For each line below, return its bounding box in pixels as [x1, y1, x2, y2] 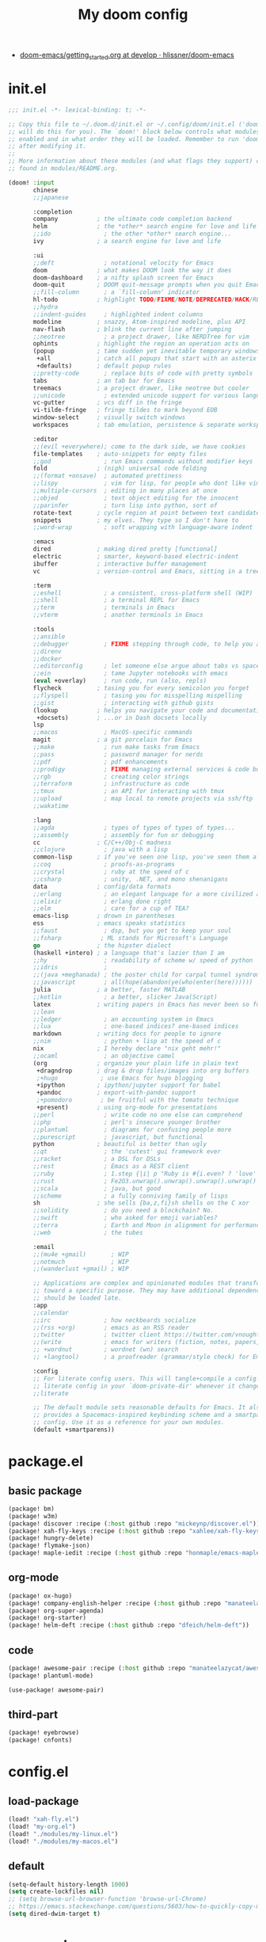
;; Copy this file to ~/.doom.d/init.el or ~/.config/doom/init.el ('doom [8, 120, 260, 128]
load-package [8, 1794, 79, 1807]
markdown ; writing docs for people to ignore [32, 1030, 222, 1038]
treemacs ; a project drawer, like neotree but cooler [32, 384, 249, 392]
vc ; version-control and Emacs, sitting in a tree [32, 567, 260, 575]
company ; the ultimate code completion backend [32, 215, 232, 223]
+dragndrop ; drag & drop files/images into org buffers [36, 1067, 249, 1075]
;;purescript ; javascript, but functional [32, 1133, 203, 1141]
